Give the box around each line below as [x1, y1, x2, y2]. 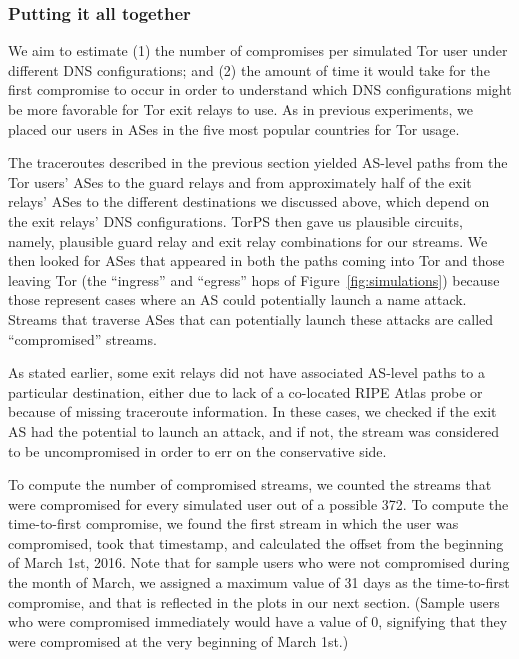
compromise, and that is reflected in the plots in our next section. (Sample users [8, 591, 500, 612]
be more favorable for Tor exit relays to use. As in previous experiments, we [8, 99, 473, 119]
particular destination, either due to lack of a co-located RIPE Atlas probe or [8, 381, 483, 402]
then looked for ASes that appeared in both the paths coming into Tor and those [8, 250, 505, 271]
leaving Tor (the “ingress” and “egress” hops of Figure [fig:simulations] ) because [8, 269, 500, 290]
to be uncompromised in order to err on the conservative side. [8, 440, 387, 461]
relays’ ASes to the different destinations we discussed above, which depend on [8, 191, 490, 212]
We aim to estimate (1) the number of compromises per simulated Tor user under [8, 40, 508, 61]
